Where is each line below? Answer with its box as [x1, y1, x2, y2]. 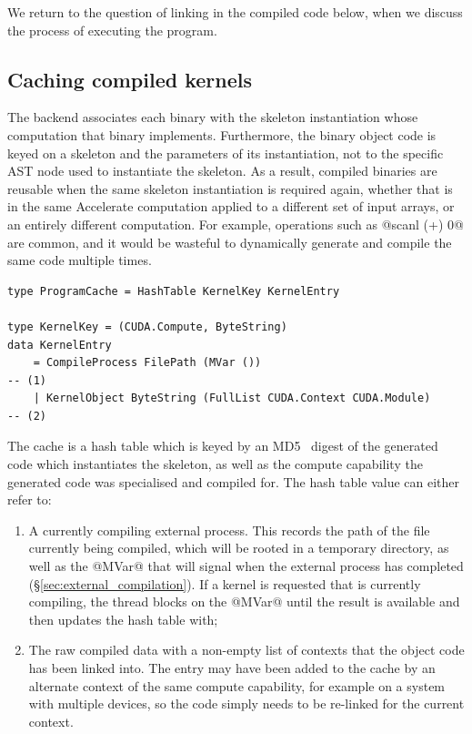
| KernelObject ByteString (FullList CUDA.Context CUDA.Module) [33, 392, 431, 405]
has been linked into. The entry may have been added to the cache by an [28, 658, 436, 678]
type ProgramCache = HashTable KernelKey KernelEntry [7, 284, 340, 298]
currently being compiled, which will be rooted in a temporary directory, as [28, 538, 449, 557]
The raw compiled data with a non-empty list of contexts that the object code [28, 640, 465, 659]
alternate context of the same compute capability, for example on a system [28, 676, 446, 695]
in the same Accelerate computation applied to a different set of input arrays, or [7, 197, 455, 216]
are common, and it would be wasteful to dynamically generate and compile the [7, 232, 452, 251]
